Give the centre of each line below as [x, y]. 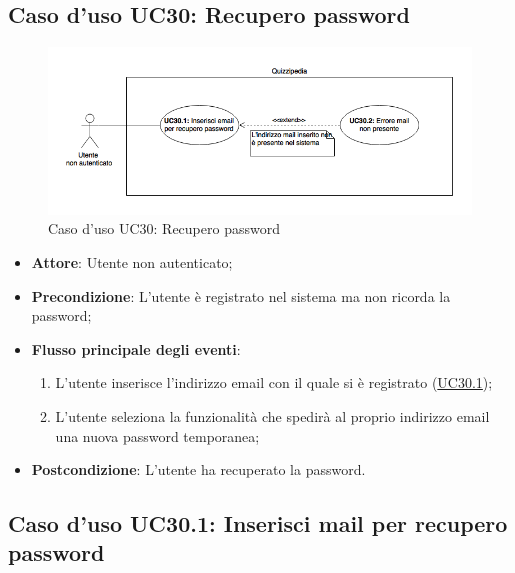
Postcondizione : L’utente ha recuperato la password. [198, 469]
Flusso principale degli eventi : [136, 348]
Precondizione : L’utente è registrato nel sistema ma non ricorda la [241, 295]
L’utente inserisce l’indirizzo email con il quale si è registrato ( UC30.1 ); [274, 382]
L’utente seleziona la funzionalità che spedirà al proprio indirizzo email [272, 415]
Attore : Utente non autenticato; [132, 261]
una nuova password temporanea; [157, 435]
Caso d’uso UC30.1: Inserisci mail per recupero [258, 523]
